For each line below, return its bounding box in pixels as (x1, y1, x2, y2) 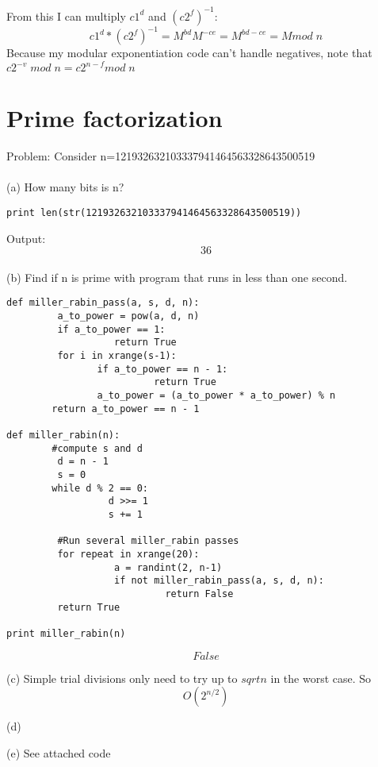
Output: (6, 229, 46, 246)
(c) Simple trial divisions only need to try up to (6, 669, 238, 686)
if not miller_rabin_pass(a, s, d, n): (114, 575, 324, 587)
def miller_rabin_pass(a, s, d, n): (6, 297, 200, 309)
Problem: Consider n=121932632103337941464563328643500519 (6, 148, 315, 164)
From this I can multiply (6, 7, 126, 24)
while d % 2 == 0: (52, 482, 148, 494)
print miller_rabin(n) (6, 627, 126, 639)
